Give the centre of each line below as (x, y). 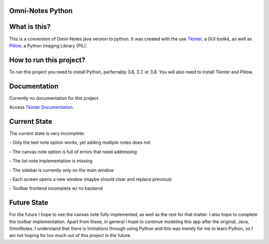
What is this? (30, 27)
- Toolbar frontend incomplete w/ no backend (56, 188)
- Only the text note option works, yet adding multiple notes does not (80, 143)
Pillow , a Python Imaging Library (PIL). (48, 45)
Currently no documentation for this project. (54, 98)
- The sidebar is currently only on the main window (62, 170)
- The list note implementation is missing (51, 161)
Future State (29, 203)
